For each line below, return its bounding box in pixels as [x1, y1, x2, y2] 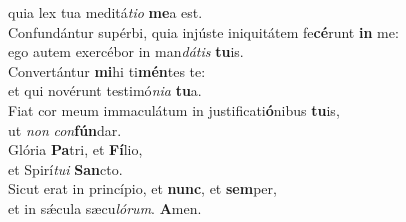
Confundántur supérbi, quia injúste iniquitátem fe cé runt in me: [8, 21, 399, 42]
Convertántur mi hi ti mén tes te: [8, 60, 206, 81]
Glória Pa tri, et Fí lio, [8, 139, 143, 160]
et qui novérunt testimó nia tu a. [8, 80, 202, 101]
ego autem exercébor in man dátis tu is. [8, 41, 244, 62]
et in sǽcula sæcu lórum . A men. [8, 197, 202, 218]
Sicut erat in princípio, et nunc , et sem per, [8, 178, 277, 199]
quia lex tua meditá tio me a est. [8, 2, 203, 22]
